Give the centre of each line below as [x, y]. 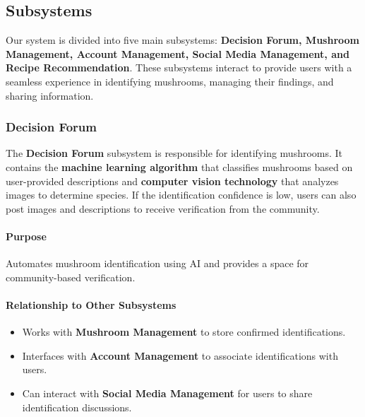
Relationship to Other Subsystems [91, 304]
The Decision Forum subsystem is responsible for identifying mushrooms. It [174, 153]
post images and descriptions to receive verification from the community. [163, 208]
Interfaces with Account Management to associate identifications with [180, 355]
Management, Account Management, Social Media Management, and [178, 53]
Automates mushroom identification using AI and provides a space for [157, 263]
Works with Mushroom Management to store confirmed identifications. [184, 332]
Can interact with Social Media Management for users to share [167, 393]
